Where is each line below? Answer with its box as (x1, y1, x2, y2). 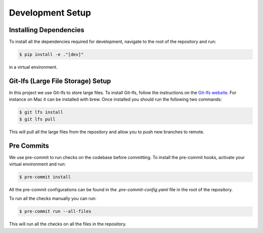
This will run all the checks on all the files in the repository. (9, 221, 127, 227)
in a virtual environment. (9, 64, 58, 70)
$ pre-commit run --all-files (19, 209, 92, 214)
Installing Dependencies (9, 26, 85, 34)
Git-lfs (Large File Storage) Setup (9, 77, 112, 85)
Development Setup (9, 7, 91, 18)
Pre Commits (9, 142, 49, 150)
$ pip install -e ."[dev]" (19, 52, 84, 57)
